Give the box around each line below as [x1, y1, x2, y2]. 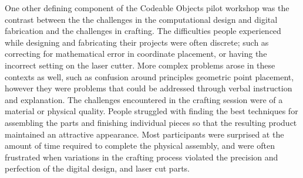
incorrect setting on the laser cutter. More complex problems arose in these [5, 59, 275, 71]
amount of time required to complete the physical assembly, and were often [5, 139, 275, 152]
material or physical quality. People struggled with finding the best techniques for [5, 105, 298, 117]
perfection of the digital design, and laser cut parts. [5, 162, 190, 174]
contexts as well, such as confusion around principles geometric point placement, [5, 70, 294, 83]
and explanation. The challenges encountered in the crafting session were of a [5, 93, 283, 105]
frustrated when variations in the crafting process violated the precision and [5, 150, 278, 163]
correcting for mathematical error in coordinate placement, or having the [5, 47, 267, 60]
